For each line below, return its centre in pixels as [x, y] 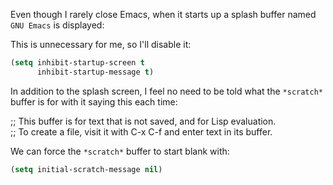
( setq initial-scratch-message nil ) [86, 169]
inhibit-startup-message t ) [95, 72]
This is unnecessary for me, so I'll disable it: [101, 44]
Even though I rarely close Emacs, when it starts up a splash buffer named [163, 14]
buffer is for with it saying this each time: [94, 101]
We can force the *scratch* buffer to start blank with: [120, 151]
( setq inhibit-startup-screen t [77, 63]
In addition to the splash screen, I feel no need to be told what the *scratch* [167, 91]
